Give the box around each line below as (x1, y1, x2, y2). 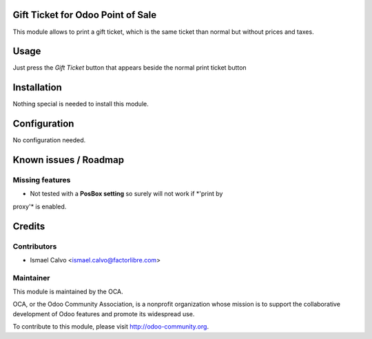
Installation (12, 81, 62, 93)
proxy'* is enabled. (12, 202, 67, 211)
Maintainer (12, 273, 50, 282)
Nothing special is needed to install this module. (12, 100, 149, 108)
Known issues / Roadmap (12, 154, 124, 166)
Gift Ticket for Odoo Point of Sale (12, 9, 157, 21)
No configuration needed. (12, 136, 86, 144)
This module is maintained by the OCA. (12, 287, 123, 296)
